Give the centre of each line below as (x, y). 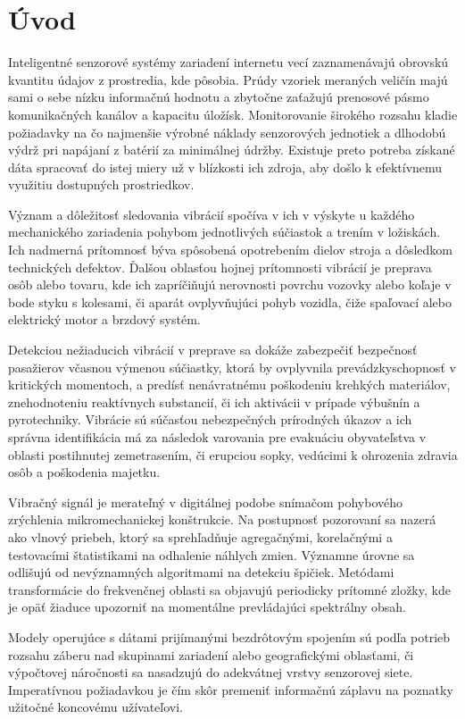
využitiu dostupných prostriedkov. (101, 184)
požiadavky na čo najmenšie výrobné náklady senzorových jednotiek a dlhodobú (227, 132)
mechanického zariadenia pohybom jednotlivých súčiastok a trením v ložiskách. (224, 232)
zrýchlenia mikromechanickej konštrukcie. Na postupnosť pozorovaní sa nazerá (222, 519)
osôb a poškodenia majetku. (84, 472)
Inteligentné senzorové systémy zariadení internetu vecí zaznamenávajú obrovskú (228, 62)
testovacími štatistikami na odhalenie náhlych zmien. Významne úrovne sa (212, 554)
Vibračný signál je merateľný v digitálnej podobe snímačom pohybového (206, 502)
